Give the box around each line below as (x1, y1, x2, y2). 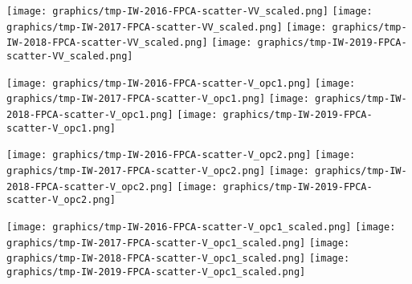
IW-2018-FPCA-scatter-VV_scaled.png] (6, 37, 208, 49)
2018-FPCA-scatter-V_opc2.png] (6, 181, 173, 193)
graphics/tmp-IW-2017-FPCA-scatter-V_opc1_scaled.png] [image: (6, 237, 350, 249)
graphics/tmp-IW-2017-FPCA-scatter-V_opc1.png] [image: (6, 93, 309, 105)
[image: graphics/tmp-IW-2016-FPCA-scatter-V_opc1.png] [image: (6, 77, 356, 89)
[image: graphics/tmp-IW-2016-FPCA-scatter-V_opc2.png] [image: (6, 149, 356, 161)
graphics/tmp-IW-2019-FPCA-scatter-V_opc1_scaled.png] (6, 266, 306, 278)
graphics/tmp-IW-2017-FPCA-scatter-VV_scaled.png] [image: (6, 21, 327, 33)
